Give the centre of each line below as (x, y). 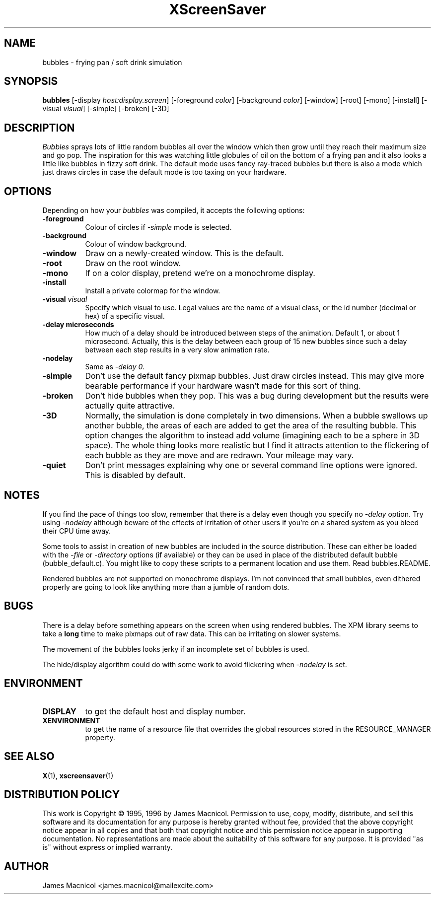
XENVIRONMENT (71, 720)
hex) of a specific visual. (125, 316)
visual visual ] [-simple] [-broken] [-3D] (106, 109)
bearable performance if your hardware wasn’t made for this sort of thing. (223, 386)
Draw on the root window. (133, 263)
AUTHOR (27, 866)
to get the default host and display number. (165, 711)
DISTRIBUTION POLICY (62, 794)
